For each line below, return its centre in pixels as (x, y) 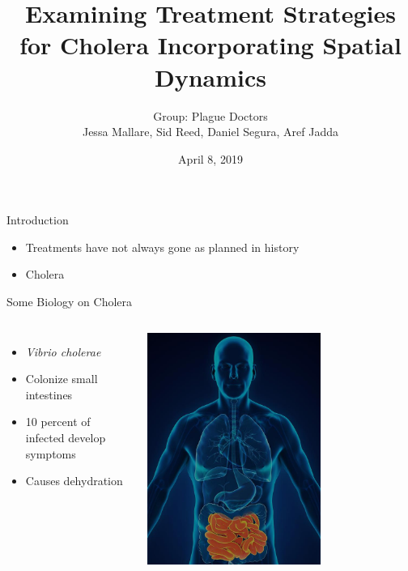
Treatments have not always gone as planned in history (162, 247)
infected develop (66, 438)
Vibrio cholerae (63, 351)
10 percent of (58, 422)
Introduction (38, 220)
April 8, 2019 (210, 158)
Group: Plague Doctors (210, 115)
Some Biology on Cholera (70, 302)
